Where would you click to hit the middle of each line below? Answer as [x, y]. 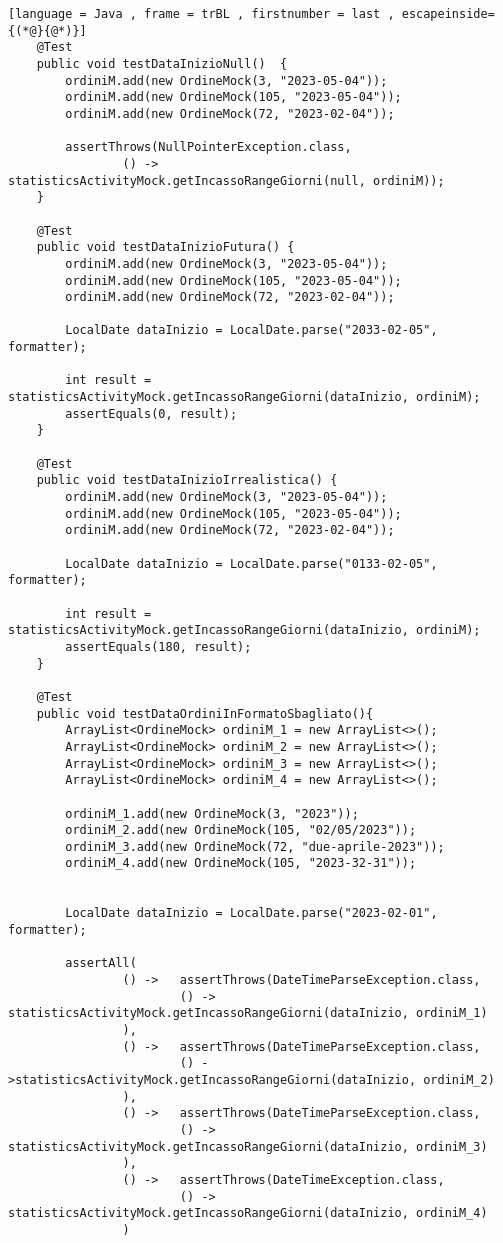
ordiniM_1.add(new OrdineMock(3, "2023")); [212, 813]
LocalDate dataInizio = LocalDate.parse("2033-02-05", [251, 330]
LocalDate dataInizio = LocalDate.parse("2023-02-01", [251, 913]
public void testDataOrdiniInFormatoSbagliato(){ [205, 713]
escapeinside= [448, 14]
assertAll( [101, 963]
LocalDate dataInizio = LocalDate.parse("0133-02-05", [251, 563]
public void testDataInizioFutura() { [165, 247]
